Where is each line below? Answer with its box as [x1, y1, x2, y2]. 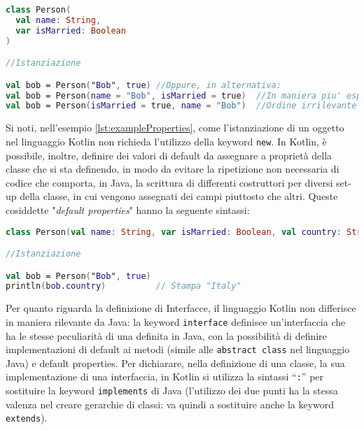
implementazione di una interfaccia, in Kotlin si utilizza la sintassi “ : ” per [6, 369, 324, 384]
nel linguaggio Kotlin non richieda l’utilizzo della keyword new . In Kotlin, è [6, 134, 327, 148]
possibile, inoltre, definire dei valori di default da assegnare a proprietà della [6, 148, 332, 162]
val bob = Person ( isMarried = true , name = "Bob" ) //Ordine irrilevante [6, 101, 357, 111]
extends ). [6, 410, 48, 425]
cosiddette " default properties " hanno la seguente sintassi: [6, 202, 250, 217]
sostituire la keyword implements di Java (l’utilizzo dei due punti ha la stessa [6, 383, 338, 398]
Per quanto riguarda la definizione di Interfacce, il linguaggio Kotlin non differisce [6, 301, 356, 315]
